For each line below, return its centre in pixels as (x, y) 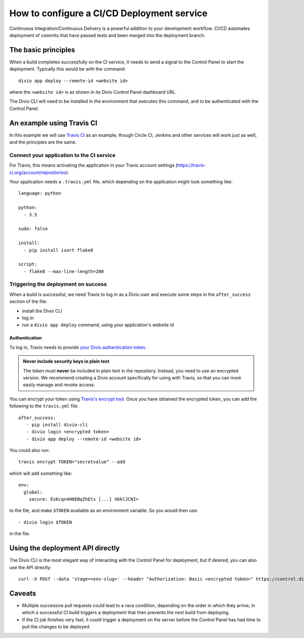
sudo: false (33, 229)
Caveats (23, 593)
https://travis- (192, 165)
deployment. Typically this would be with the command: (68, 69)
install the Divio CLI (42, 311)
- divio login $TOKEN (45, 522)
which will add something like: (41, 473)
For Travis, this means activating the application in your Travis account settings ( (93, 165)
